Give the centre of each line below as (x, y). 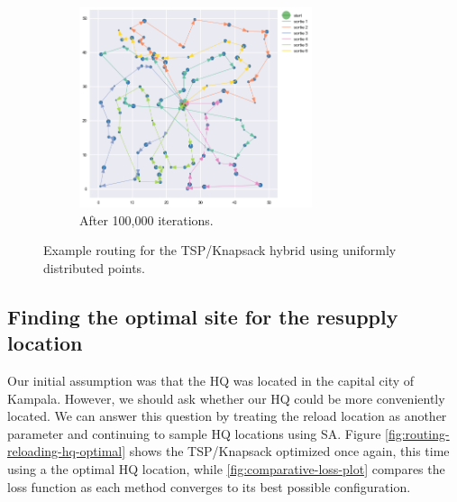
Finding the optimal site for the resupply (203, 316)
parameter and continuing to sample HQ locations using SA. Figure (194, 433)
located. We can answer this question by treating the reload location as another (227, 416)
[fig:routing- (417, 433)
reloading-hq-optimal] (67, 451)
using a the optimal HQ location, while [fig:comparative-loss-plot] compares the (226, 469)
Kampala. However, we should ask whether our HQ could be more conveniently (226, 398)
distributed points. (95, 267)
